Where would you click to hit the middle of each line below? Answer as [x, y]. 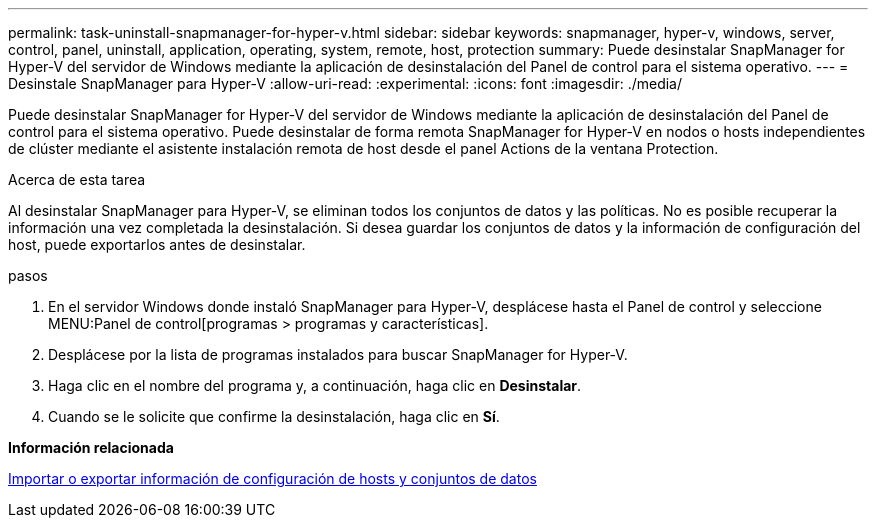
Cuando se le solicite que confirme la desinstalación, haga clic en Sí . [274, 416]
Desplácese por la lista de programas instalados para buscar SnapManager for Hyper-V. [338, 354]
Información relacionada [91, 447]
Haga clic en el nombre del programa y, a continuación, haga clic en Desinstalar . [315, 385]
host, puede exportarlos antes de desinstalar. [157, 244]
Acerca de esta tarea [77, 179]
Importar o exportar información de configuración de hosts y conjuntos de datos [272, 478]
